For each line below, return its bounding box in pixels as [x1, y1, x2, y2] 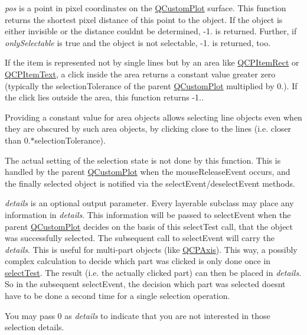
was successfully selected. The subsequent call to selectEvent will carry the [5, 232, 275, 244]
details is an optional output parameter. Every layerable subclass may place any [5, 197, 294, 209]
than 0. [5, 134, 31, 146]
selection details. [5, 321, 64, 333]
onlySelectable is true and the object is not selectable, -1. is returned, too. [5, 36, 271, 48]
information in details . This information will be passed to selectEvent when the [5, 208, 291, 220]
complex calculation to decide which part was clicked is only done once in [5, 255, 271, 267]
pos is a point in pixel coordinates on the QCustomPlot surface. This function [5, 2, 286, 14]
